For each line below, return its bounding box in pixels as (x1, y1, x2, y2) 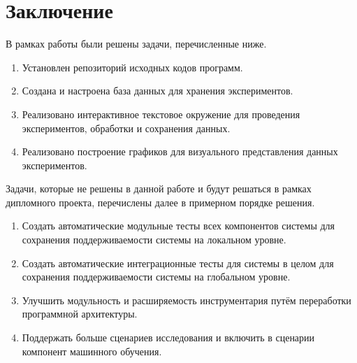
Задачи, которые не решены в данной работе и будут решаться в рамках (6, 181, 312, 196)
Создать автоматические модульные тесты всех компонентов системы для (22, 218, 335, 233)
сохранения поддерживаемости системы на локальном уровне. (22, 232, 286, 247)
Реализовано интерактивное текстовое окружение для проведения (22, 106, 300, 121)
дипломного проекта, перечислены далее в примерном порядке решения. (6, 194, 315, 209)
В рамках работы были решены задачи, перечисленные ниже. (6, 36, 267, 51)
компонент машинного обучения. (22, 343, 162, 358)
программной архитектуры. (22, 306, 138, 321)
